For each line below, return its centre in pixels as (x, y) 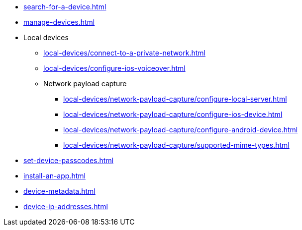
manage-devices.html (59, 22)
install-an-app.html (54, 176)
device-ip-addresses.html (66, 206)
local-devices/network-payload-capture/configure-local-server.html (175, 99)
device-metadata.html (59, 191)
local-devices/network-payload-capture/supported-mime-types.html (176, 145)
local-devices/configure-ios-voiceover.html (114, 68)
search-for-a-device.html (65, 7)
